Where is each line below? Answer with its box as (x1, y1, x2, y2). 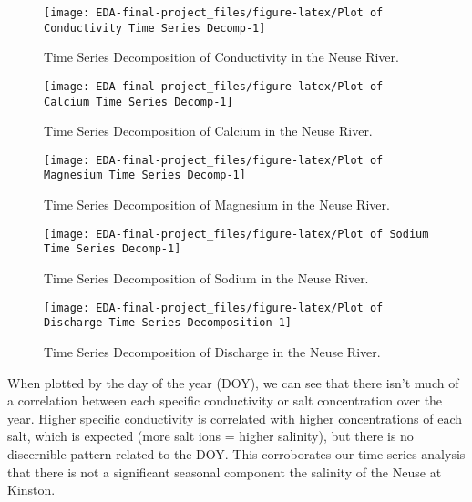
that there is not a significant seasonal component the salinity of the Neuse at (7, 462, 442, 481)
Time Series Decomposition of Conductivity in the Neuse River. (44, 47, 399, 67)
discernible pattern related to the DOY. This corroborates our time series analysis (7, 444, 466, 463)
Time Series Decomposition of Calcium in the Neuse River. (44, 121, 373, 140)
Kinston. (7, 480, 56, 499)
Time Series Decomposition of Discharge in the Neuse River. (44, 342, 381, 361)
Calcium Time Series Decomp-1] (44, 95, 233, 108)
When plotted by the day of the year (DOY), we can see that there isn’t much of (7, 373, 459, 392)
